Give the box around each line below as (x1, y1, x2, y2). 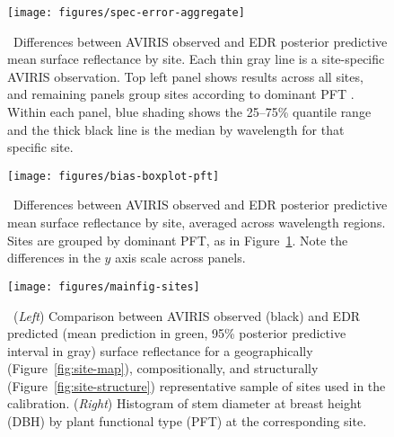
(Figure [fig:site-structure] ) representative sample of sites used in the (7, 376, 386, 395)
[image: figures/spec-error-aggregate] (7, 6, 245, 19)
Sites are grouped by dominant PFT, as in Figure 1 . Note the (7, 230, 348, 249)
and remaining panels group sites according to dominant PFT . (7, 85, 355, 103)
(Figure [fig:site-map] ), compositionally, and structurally (7, 359, 319, 378)
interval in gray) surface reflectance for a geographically (7, 341, 313, 360)
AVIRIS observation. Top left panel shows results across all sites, (7, 67, 363, 85)
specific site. (7, 138, 74, 156)
